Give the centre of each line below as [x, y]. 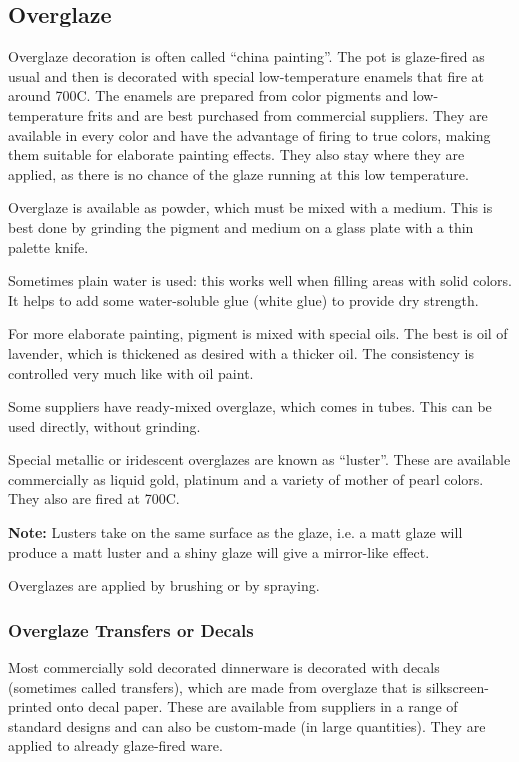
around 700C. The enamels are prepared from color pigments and [208, 95]
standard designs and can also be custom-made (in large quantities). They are [247, 725]
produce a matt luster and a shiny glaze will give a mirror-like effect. [219, 551]
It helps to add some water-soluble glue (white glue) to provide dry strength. [243, 299]
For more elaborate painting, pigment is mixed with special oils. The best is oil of [258, 333]
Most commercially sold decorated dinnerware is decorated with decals [224, 667]
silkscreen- [457, 686]
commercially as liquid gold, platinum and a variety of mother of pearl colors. [246, 478]
